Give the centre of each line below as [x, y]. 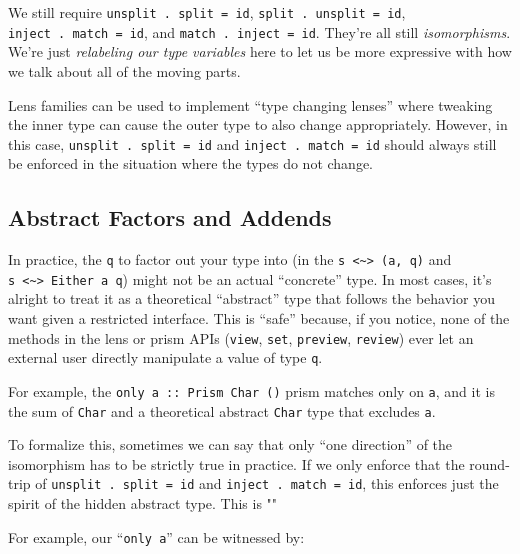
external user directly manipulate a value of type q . [165, 357]
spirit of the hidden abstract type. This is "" [143, 503]
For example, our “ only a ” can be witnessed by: [156, 536]
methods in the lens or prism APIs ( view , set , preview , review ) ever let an [241, 337]
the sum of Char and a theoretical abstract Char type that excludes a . [222, 410]
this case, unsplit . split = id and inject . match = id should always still [252, 143]
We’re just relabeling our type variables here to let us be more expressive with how [260, 51]
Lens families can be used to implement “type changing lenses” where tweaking [250, 104]
